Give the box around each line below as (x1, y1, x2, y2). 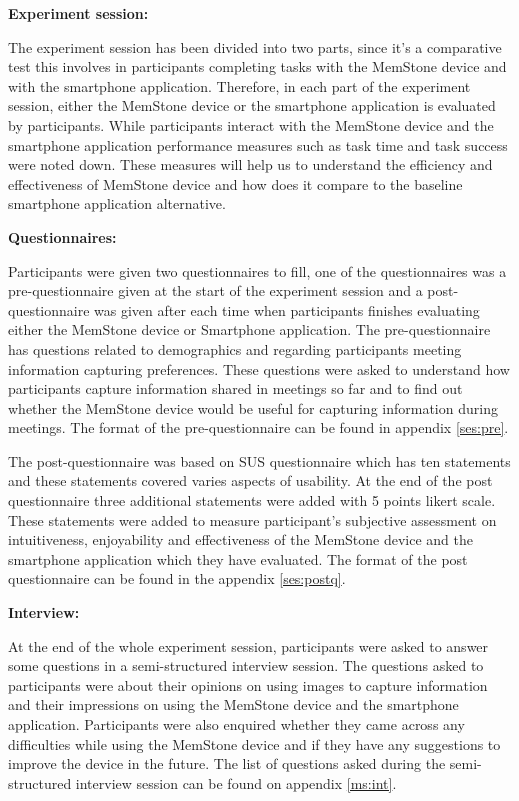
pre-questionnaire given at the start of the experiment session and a (8, 280, 423, 301)
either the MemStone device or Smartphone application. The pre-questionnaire (8, 319, 491, 340)
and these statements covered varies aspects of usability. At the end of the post (8, 470, 493, 491)
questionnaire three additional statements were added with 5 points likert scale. (8, 490, 496, 511)
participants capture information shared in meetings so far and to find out (8, 378, 463, 399)
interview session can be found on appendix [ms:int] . (75, 772, 397, 793)
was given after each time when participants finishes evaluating (94, 299, 480, 320)
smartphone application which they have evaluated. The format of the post (8, 548, 468, 569)
